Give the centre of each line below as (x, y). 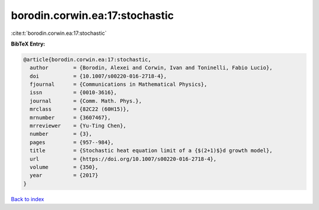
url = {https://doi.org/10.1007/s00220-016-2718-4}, (123, 159)
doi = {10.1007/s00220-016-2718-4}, (98, 76)
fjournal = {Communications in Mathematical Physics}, (118, 85)
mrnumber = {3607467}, (70, 117)
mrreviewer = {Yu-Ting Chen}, (78, 126)
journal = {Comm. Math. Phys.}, (86, 101)
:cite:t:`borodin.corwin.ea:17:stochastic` (59, 33)
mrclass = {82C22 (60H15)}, (80, 109)
